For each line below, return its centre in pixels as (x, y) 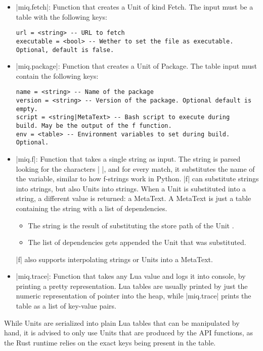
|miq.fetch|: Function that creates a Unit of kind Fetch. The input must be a (135, 7)
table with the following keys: (61, 16)
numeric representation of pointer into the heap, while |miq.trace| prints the (134, 296)
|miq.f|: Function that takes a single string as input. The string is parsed (128, 158)
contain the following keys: (57, 76)
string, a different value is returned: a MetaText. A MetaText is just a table (134, 198)
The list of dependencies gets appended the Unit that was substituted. (137, 242)
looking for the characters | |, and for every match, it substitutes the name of (135, 168)
